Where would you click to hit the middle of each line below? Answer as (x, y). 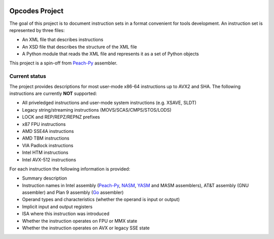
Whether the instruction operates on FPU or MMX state (80, 221)
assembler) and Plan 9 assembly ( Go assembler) (73, 192)
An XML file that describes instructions (63, 40)
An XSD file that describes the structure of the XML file (79, 47)
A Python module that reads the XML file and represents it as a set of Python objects (110, 54)
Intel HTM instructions (45, 153)
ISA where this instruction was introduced (66, 214)
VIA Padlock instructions (48, 145)
